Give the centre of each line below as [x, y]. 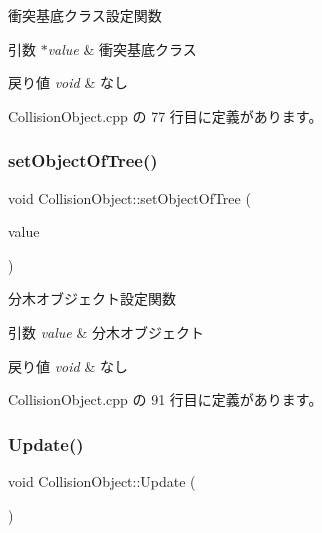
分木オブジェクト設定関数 [92, 298]
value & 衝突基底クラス [122, 48]
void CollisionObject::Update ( [102, 480]
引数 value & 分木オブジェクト [106, 331]
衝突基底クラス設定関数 [85, 15]
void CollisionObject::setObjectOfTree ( [129, 197]
